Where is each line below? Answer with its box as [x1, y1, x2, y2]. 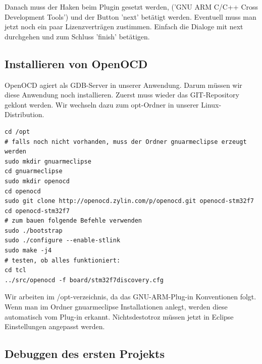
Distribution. [5, 109, 44, 120]
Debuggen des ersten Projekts [5, 346, 165, 361]
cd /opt [5, 128, 30, 135]
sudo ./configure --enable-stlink [5, 237, 121, 244]
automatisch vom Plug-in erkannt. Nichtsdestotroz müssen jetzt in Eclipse [5, 311, 234, 322]
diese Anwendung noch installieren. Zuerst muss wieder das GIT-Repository [5, 89, 239, 100]
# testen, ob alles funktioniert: [5, 256, 121, 264]
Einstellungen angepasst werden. [5, 321, 105, 332]
